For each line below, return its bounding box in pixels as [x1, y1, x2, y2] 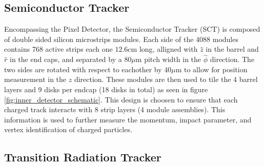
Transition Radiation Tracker [4, 149, 161, 165]
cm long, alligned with [128, 44, 198, 54]
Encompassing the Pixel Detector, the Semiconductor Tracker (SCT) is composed [4, 24, 260, 34]
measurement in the [4, 74, 67, 85]
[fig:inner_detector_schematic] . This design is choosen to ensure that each [4, 94, 238, 105]
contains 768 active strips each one [4, 44, 113, 54]
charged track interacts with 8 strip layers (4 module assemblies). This [4, 104, 226, 115]
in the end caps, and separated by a [9, 54, 122, 65]
